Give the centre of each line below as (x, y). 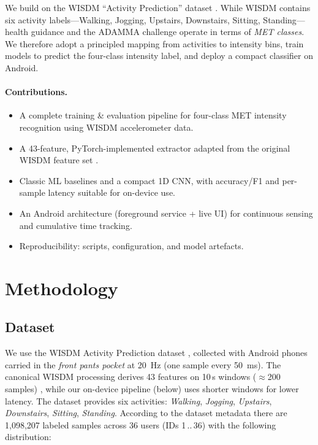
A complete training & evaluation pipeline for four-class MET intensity (153, 115)
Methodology (62, 288)
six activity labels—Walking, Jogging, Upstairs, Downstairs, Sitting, (133, 19)
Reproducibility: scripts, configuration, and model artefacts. (131, 246)
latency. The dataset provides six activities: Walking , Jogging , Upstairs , (138, 400)
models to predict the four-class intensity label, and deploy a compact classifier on (159, 56)
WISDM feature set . (59, 160)
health (17, 32)
